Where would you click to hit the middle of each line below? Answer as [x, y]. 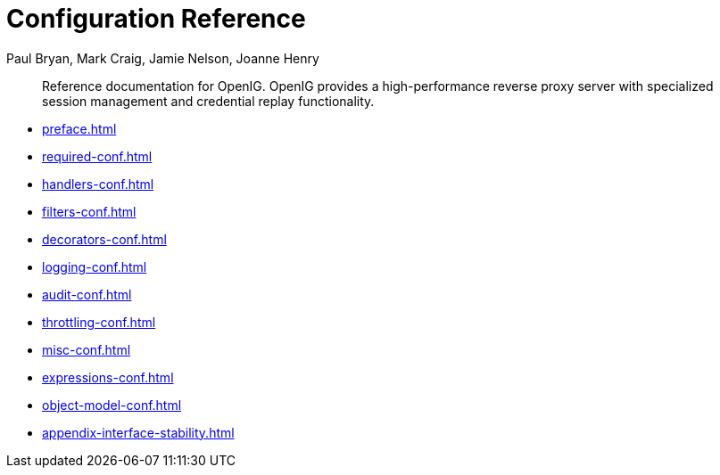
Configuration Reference [156, 19]
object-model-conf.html [112, 405]
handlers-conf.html [98, 184]
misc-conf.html [87, 349]
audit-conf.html [87, 294]
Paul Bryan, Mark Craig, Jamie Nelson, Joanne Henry [163, 58]
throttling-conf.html [99, 322]
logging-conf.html [95, 266]
